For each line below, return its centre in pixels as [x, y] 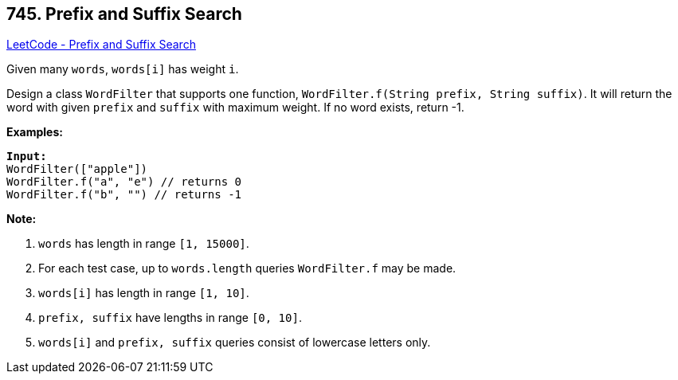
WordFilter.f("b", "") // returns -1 [124, 195]
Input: [27, 157]
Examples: [35, 132]
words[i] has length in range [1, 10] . [144, 293]
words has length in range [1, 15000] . [144, 244]
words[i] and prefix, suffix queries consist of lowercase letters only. [235, 343]
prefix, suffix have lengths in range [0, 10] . [170, 318]
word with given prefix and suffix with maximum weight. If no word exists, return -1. [235, 108]
